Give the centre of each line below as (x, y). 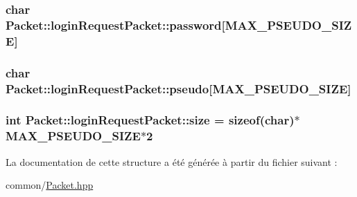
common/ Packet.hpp (50, 185)
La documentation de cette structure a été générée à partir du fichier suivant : (172, 161)
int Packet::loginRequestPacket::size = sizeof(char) (150, 120)
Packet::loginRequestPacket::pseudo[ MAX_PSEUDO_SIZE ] (178, 88)
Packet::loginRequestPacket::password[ (115, 25)
